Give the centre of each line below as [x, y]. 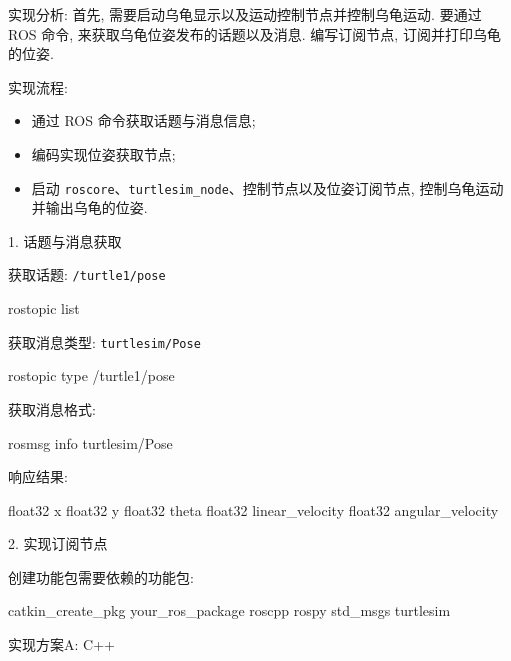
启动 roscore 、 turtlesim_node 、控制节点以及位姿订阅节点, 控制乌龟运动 [267, 187]
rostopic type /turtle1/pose [91, 375]
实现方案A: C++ [61, 644]
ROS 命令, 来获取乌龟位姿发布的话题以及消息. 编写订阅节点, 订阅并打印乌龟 [254, 33]
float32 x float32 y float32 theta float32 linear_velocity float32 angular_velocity [253, 509]
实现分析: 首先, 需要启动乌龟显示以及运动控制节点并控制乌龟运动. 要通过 [245, 14]
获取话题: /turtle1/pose [87, 274]
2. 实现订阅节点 [58, 543]
